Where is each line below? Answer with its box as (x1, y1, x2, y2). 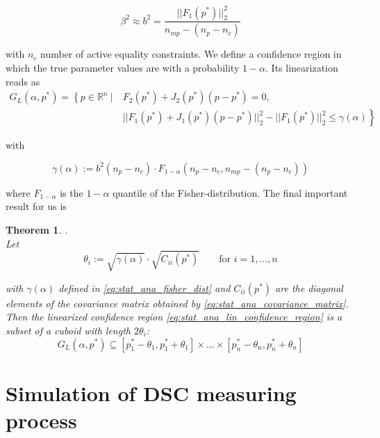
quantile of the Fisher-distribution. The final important (113, 185, 348, 200)
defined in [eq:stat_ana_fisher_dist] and (58, 280, 231, 295)
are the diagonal (275, 280, 343, 295)
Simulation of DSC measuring (6, 378, 297, 407)
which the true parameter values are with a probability (6, 60, 240, 74)
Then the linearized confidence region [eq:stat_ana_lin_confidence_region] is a (6, 309, 342, 324)
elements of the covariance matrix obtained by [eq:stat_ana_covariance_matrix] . (6, 295, 349, 310)
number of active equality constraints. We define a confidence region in (40, 47, 342, 61)
